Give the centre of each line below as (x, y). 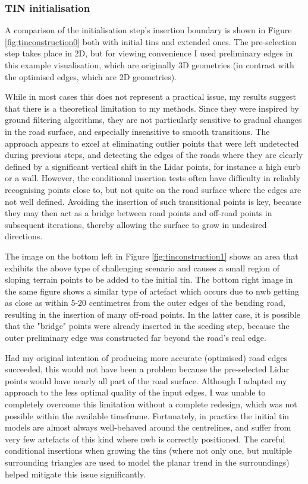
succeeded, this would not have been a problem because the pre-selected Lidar (147, 369)
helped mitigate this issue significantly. (75, 474)
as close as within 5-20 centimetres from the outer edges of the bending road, (145, 303)
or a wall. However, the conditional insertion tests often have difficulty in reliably (153, 178)
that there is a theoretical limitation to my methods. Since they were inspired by (152, 108)
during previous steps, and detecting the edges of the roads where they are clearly (154, 155)
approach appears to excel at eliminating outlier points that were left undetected (152, 143)
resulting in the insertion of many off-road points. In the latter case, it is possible (153, 314)
